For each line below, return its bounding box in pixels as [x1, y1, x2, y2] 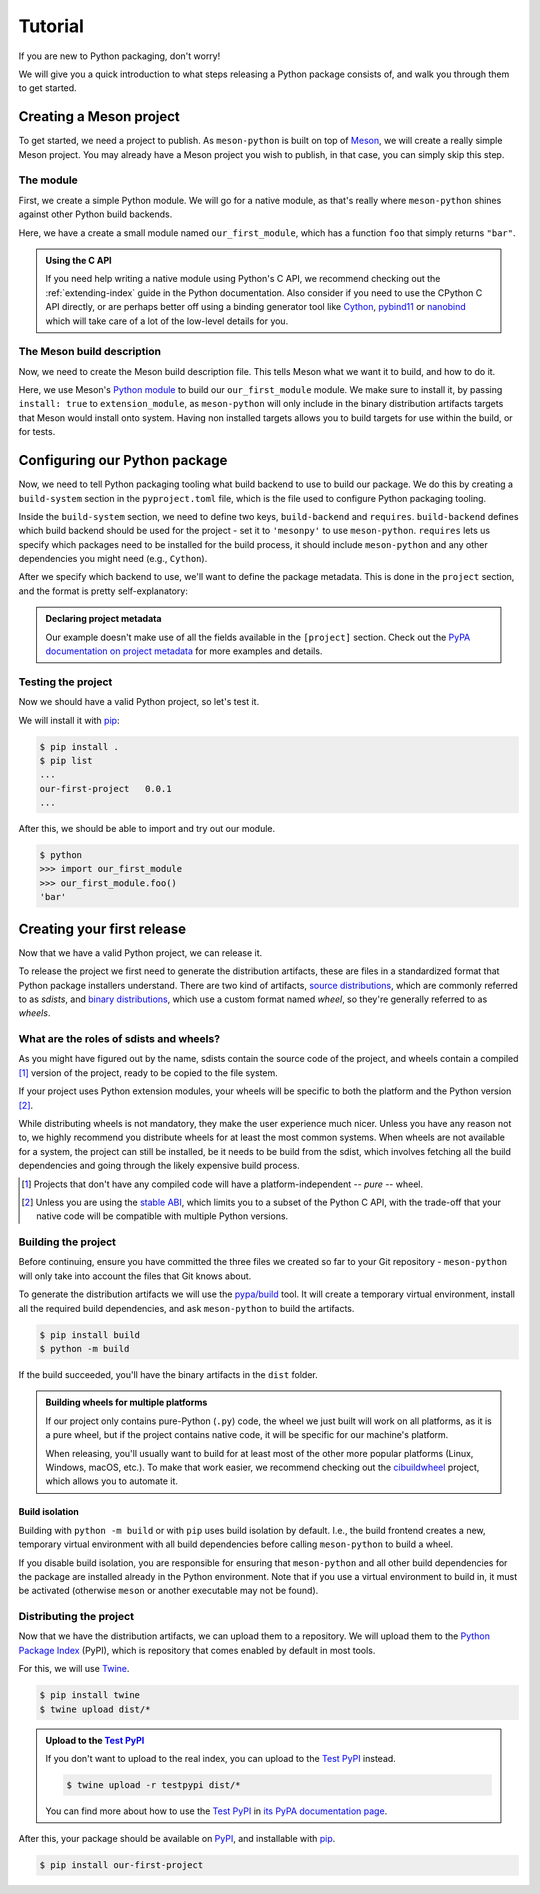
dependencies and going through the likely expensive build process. [18, 1160, 300, 1172]
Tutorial [18, 15, 85, 37]
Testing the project [18, 675, 113, 689]
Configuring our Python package [18, 452, 228, 469]
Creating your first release [18, 920, 187, 937]
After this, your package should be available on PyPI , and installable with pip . [18, 1833, 336, 1845]
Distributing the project [18, 1610, 135, 1624]
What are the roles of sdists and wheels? [18, 1032, 220, 1046]
